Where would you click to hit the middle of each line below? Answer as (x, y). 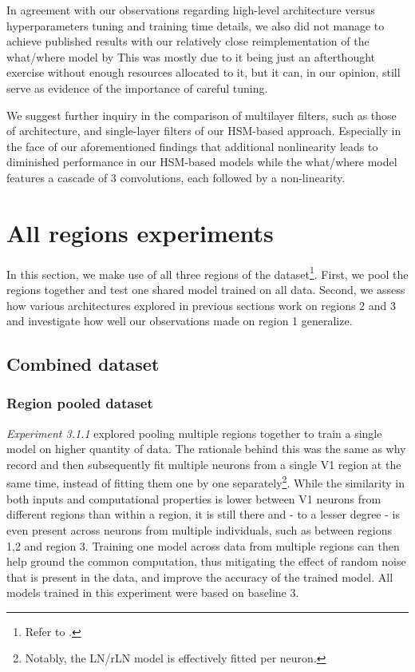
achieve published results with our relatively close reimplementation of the (188, 41)
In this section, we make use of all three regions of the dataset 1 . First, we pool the (207, 272)
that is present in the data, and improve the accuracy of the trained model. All (200, 577)
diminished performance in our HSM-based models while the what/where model (202, 162)
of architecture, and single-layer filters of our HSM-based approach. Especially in (204, 131)
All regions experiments (140, 232)
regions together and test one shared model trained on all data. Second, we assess (206, 289)
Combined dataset (83, 364)
